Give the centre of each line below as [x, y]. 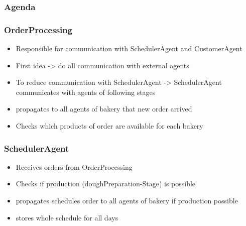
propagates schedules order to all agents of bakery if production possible [127, 201]
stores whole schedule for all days [67, 217]
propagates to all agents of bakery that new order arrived [104, 109]
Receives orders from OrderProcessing [74, 166]
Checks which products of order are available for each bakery [109, 126]
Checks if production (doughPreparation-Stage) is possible [106, 184]
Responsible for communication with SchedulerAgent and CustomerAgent [129, 48]
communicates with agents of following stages [86, 92]
